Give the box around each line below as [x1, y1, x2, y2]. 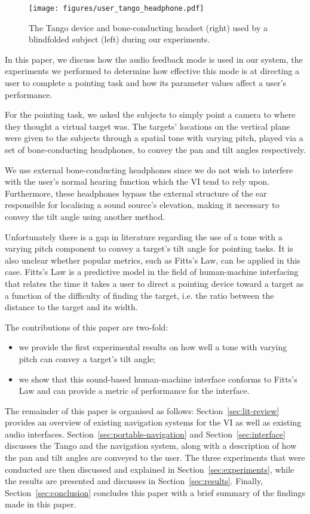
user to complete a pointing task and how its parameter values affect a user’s [5, 77, 287, 89]
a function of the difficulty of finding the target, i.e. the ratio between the [5, 289, 274, 301]
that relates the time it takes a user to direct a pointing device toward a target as [5, 277, 304, 289]
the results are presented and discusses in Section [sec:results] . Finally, [5, 475, 263, 487]
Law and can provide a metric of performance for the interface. [19, 384, 250, 397]
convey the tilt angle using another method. [5, 210, 165, 222]
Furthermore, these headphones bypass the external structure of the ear [5, 186, 267, 199]
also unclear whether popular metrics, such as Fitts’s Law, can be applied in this [5, 253, 300, 266]
